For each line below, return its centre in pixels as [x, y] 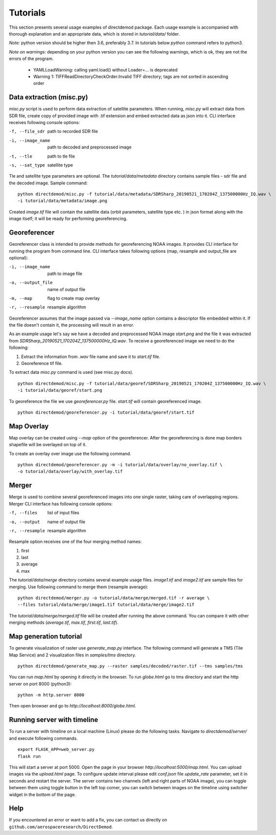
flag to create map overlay [74, 298]
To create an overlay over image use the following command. [70, 454]
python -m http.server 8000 [51, 695]
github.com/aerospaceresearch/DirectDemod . [61, 827]
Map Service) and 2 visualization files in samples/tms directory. [72, 655]
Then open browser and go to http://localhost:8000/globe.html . [72, 706]
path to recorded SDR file [73, 131]
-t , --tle [21, 156]
